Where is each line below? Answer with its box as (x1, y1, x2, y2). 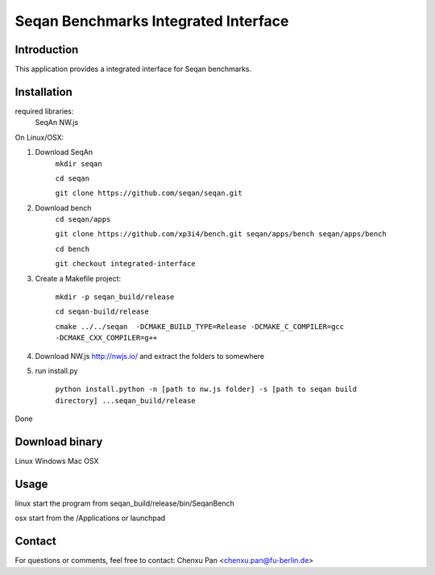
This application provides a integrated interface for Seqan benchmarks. (14, 65, 252, 74)
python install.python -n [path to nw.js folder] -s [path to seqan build (55, 385, 358, 394)
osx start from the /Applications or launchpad (14, 513, 166, 523)
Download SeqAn (35, 148, 93, 157)
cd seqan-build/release (55, 307, 149, 316)
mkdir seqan (55, 159, 102, 169)
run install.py (35, 366, 78, 375)
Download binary (14, 435, 103, 448)
